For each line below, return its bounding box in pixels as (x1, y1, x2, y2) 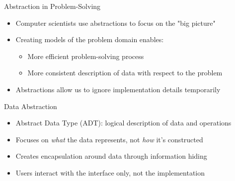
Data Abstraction (4, 101, 57, 111)
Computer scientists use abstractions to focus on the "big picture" (15, 17, 216, 28)
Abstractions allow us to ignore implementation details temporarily (15, 84, 221, 94)
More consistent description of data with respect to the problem (27, 67, 223, 78)
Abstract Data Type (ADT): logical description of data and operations (15, 118, 232, 128)
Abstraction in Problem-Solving (4, 1, 101, 11)
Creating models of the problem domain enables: (15, 34, 164, 45)
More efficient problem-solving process (27, 51, 144, 61)
